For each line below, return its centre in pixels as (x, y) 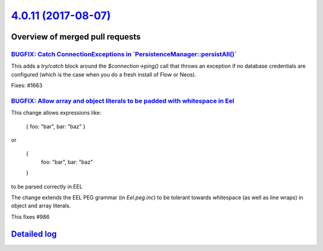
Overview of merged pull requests (76, 37)
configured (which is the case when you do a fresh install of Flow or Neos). (104, 74)
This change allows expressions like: (56, 113)
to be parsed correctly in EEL (47, 186)
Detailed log (34, 234)
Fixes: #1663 (27, 85)
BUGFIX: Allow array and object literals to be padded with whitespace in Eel (123, 100)
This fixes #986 (31, 217)
